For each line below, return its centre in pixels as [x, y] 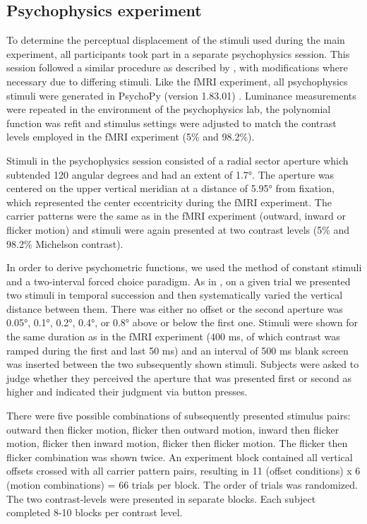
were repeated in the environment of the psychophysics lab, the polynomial [169, 109]
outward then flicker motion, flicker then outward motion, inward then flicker [173, 429]
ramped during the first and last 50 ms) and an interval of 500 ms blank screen [178, 350]
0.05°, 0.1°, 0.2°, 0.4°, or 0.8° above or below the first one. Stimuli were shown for [182, 322]
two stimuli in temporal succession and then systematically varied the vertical [175, 295]
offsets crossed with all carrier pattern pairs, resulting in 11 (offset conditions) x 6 [183, 471]
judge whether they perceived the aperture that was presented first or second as [179, 377]
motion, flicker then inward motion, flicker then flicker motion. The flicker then [177, 443]
